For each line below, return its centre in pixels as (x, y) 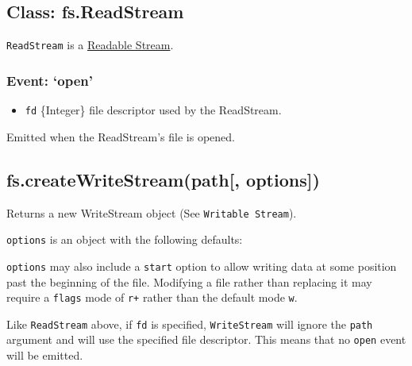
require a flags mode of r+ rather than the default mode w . (152, 297)
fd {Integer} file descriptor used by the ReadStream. (153, 110)
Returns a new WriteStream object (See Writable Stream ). (152, 212)
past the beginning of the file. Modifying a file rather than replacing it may (189, 281)
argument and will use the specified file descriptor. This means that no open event (206, 339)
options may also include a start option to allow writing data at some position (202, 266)
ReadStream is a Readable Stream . (90, 45)
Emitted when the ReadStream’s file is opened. (121, 136)
